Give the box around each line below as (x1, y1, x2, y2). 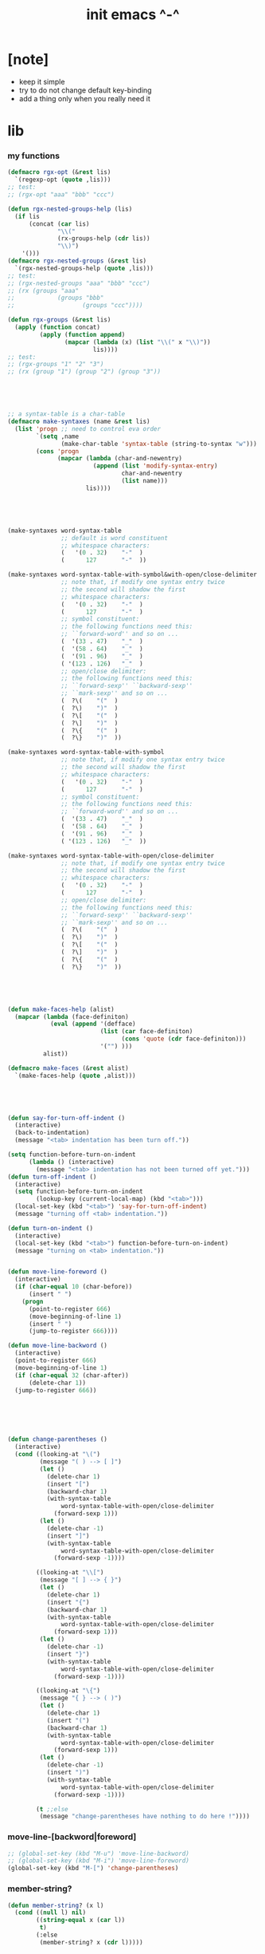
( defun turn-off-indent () (7, 1173, 97, 1181)
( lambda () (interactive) (28, 1158, 115, 1166)
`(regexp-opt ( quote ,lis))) (14, 176, 111, 184)
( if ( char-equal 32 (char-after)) (14, 1371, 129, 1380)
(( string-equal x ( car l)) (36, 1916, 126, 1924)
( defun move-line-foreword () (7, 1268, 108, 1276)
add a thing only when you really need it (18, 93, 150, 103)
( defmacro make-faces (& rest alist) (7, 1064, 129, 1072)
